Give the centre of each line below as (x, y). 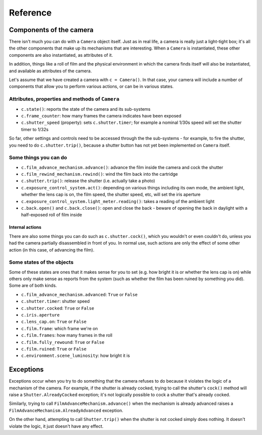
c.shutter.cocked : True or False (58, 308)
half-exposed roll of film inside (52, 215)
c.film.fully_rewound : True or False (63, 342)
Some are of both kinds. (33, 285)
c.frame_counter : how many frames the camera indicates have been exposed (101, 116)
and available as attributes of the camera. (50, 71)
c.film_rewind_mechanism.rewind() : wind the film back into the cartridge (99, 174)
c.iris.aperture (41, 315)
